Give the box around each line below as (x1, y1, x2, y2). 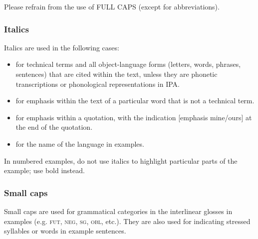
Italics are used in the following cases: (4, 42, 119, 52)
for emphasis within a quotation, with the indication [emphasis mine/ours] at (15, 112, 252, 122)
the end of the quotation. (15, 122, 93, 132)
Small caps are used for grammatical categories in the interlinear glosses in (4, 206, 233, 216)
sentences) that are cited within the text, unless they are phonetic (15, 69, 218, 79)
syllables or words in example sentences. (4, 226, 126, 236)
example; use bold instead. (4, 165, 85, 176)
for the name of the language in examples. (15, 138, 144, 149)
